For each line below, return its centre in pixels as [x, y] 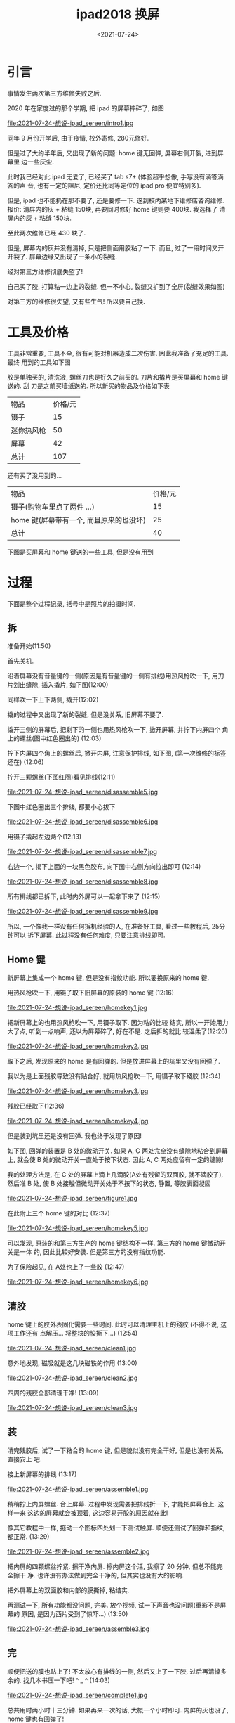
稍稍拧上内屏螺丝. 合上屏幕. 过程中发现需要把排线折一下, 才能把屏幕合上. [112, 1504]
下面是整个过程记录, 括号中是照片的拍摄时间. [72, 604]
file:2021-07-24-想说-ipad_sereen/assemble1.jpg [78, 1489]
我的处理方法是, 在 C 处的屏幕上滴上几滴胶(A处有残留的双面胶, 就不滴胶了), [115, 1175]
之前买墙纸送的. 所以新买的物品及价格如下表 [106, 386]
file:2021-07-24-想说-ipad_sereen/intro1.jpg [70, 123]
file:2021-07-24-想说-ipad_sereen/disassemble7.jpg [82, 852]
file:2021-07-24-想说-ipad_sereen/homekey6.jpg [78, 1282]
